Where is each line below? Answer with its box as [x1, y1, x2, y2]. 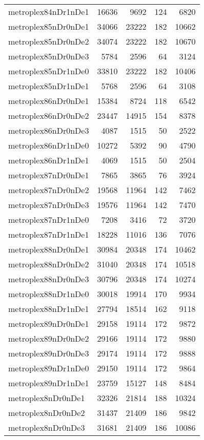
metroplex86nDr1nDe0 [8, 139, 89, 151]
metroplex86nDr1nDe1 [8, 154, 89, 166]
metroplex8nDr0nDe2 [8, 407, 85, 418]
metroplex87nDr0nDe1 [8, 169, 89, 181]
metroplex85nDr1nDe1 [8, 80, 89, 92]
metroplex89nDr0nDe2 [8, 332, 89, 344]
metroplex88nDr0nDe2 [8, 258, 89, 270]
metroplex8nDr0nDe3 [8, 422, 85, 433]
